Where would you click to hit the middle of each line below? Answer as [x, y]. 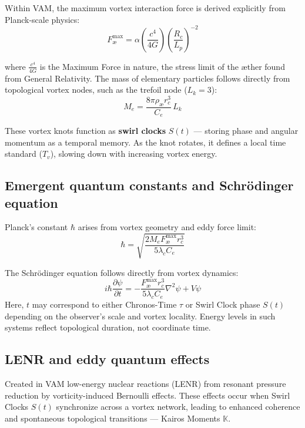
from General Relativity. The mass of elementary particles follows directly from [148, 78]
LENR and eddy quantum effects [107, 359]
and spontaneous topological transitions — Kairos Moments [113, 418]
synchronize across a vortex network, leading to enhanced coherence [178, 407]
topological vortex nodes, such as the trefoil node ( [96, 90]
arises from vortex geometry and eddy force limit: [167, 227]
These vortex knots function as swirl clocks [86, 131]
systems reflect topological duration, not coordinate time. [108, 327]
